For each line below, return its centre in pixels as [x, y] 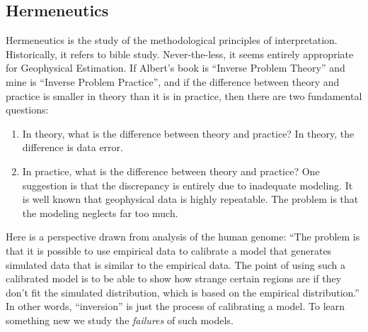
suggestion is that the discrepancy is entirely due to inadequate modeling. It [188, 185]
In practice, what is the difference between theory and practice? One [171, 171]
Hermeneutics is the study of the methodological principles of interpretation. [172, 40]
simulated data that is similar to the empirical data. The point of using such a [176, 264]
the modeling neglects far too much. [100, 212]
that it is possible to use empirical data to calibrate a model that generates [169, 250]
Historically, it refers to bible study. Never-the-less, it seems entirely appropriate [180, 54]
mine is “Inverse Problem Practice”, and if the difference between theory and [173, 81]
